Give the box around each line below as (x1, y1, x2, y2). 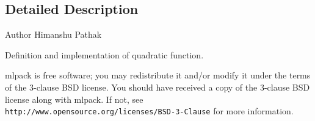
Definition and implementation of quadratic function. (5, 48, 204, 61)
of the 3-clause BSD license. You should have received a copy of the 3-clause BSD (5, 80, 310, 93)
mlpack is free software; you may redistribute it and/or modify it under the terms (5, 69, 311, 81)
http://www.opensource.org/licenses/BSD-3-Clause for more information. (5, 105, 294, 117)
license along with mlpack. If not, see (5, 92, 143, 105)
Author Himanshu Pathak (5, 28, 102, 41)
